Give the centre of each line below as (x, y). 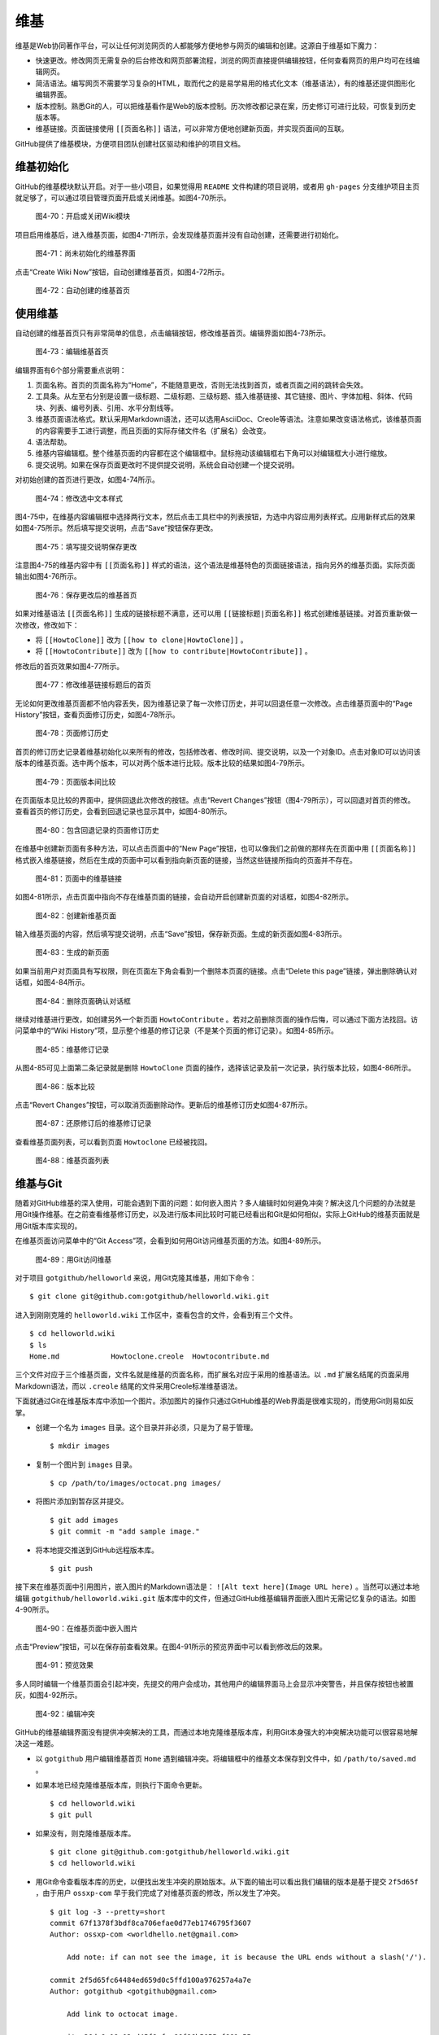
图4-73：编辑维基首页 (72, 352)
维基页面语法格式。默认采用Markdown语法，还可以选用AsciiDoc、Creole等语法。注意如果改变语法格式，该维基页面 (228, 419)
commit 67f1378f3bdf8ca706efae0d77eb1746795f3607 (151, 1923)
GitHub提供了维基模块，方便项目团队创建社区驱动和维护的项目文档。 (130, 143)
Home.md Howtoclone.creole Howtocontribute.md (150, 1356)
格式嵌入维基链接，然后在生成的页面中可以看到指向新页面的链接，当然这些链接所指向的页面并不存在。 (186, 860)
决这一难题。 (37, 1744)
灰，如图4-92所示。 (48, 1695)
